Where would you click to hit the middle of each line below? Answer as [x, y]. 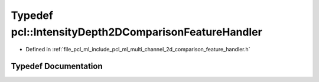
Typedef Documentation [57, 66]
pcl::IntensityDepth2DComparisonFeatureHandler [136, 32]
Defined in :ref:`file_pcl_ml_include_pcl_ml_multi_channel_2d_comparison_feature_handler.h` [138, 50]
